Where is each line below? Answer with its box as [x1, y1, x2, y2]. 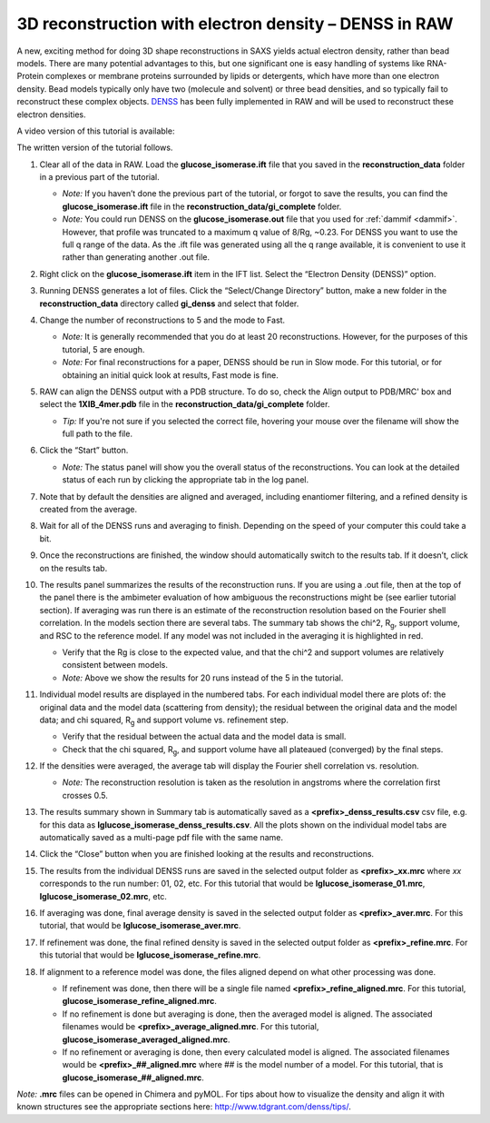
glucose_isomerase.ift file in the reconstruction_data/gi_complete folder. [62, 201, 342, 212]
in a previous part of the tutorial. [39, 172, 160, 183]
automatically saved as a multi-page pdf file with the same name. [39, 832, 283, 843]
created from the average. [39, 504, 138, 515]
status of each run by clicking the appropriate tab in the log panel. [62, 474, 309, 485]
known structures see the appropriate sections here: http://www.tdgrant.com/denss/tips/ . [16, 1101, 351, 1112]
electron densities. [16, 109, 86, 120]
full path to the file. [62, 428, 133, 440]
